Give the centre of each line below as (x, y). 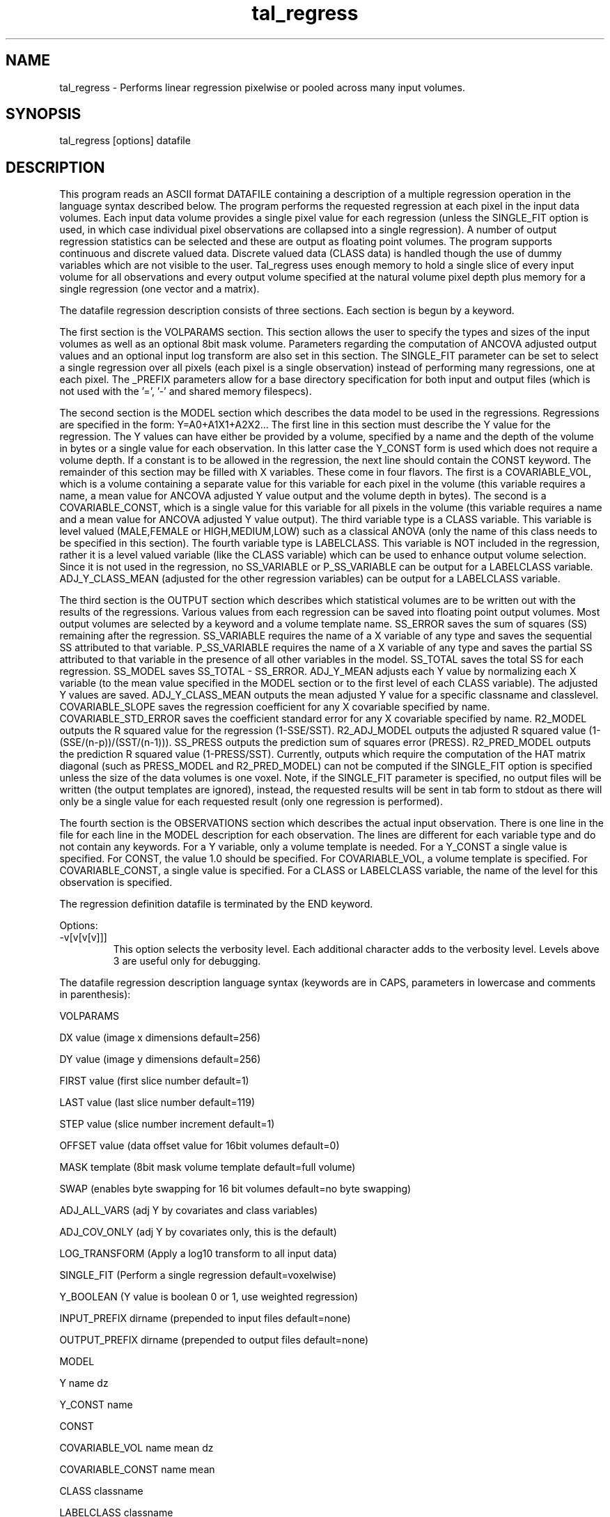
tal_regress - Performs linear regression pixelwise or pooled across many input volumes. (262, 87)
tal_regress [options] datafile (125, 141)
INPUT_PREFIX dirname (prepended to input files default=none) (205, 1318)
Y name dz (84, 1383)
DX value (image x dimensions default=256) (160, 1038)
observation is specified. (116, 882)
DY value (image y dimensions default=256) (160, 1059)
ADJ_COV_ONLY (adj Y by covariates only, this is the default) (198, 1232)
